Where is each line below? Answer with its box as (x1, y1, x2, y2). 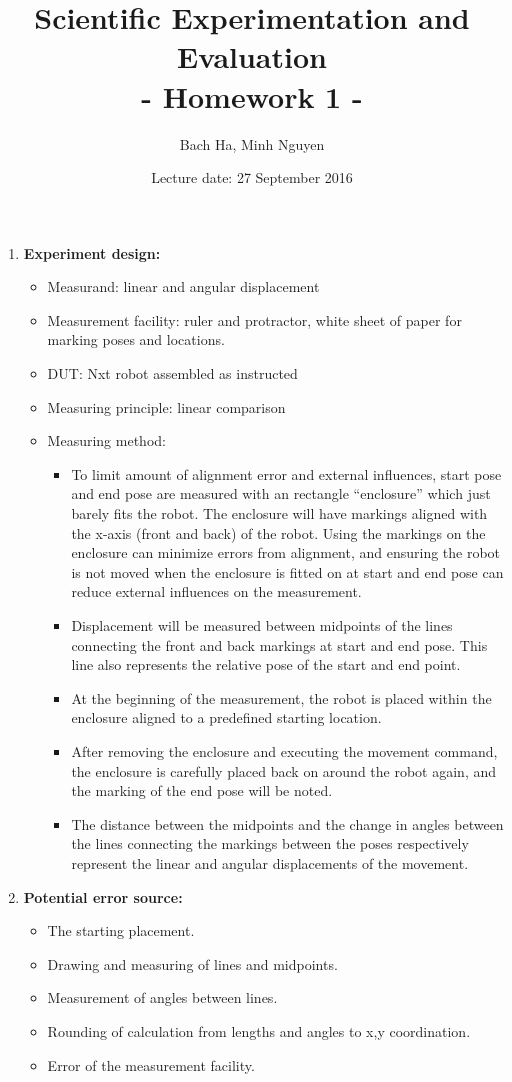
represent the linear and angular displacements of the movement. (71, 852, 469, 873)
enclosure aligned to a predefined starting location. (71, 707, 382, 728)
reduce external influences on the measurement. (71, 581, 362, 602)
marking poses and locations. (47, 329, 225, 350)
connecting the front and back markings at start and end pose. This (71, 634, 488, 655)
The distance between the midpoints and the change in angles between (71, 813, 504, 834)
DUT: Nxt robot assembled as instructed (47, 363, 298, 384)
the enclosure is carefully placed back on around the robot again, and (71, 760, 497, 781)
